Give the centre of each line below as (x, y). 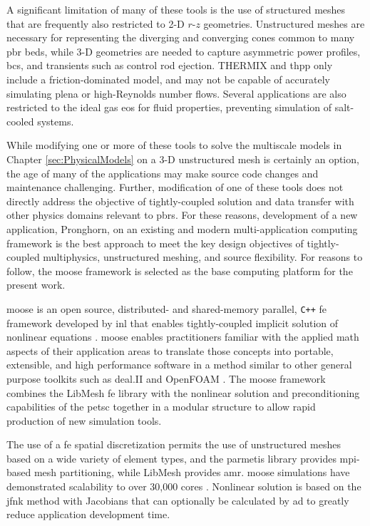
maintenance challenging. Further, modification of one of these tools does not (175, 187)
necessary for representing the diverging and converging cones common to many (181, 37)
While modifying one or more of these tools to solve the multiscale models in (174, 145)
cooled (20, 121)
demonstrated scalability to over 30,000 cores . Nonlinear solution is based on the (184, 486)
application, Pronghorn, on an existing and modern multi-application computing (182, 228)
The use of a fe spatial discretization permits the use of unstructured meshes (174, 444)
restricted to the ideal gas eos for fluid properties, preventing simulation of (169, 107)
